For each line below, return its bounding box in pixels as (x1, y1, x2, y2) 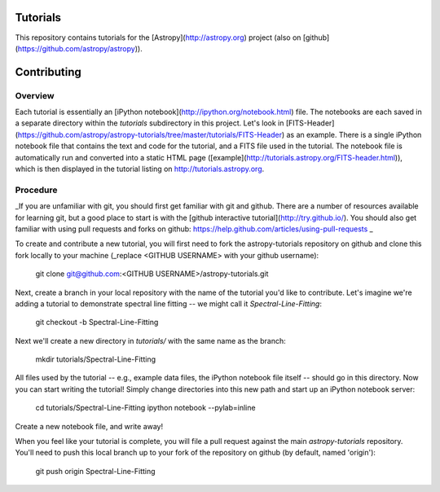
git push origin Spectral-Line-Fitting (35, 466, 156, 476)
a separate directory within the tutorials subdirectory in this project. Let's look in (15, 118, 284, 128)
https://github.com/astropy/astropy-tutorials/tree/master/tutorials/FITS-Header (17, 130, 283, 139)
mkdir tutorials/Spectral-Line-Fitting (35, 354, 156, 364)
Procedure (15, 184, 58, 195)
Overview (15, 90, 55, 101)
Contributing (15, 65, 81, 79)
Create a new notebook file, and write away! (15, 421, 164, 431)
